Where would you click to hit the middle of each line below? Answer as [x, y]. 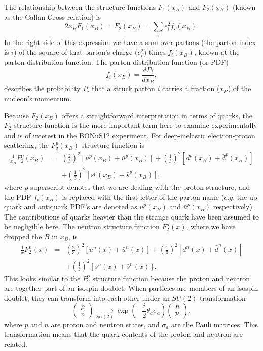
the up [247, 196]
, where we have [211, 226]
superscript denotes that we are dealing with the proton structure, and [140, 187]
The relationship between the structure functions [80, 7]
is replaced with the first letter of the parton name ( [143, 196]
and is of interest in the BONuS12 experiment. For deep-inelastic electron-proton [130, 135]
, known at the [217, 52]
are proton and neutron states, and [105, 324]
